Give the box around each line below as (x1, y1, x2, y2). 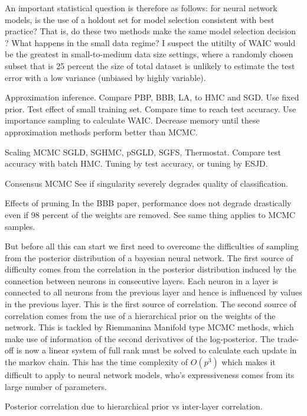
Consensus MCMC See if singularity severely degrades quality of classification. (5, 177, 288, 189)
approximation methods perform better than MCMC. (5, 125, 198, 138)
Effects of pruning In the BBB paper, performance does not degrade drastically (5, 197, 292, 209)
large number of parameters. (5, 380, 107, 392)
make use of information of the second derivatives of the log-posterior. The (5, 332, 275, 344)
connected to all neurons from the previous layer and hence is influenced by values (5, 286, 302, 298)
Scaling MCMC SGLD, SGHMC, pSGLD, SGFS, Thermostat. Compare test (5, 145, 281, 158)
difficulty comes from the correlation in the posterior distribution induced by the (5, 263, 296, 275)
